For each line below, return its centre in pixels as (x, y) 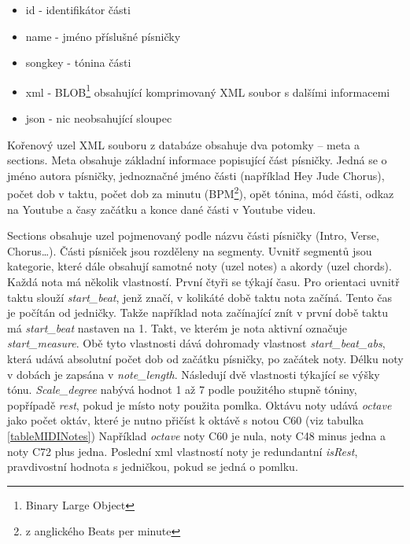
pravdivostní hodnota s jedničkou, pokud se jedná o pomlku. (153, 467)
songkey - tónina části (78, 62)
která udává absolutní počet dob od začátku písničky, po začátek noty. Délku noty (205, 358)
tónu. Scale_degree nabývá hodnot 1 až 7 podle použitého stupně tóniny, (182, 390)
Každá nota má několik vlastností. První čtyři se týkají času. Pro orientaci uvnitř (203, 282)
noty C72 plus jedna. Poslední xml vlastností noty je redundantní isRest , (183, 451)
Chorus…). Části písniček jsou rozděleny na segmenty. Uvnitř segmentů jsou (190, 250)
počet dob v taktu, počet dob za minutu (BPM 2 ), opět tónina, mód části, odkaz (201, 193)
